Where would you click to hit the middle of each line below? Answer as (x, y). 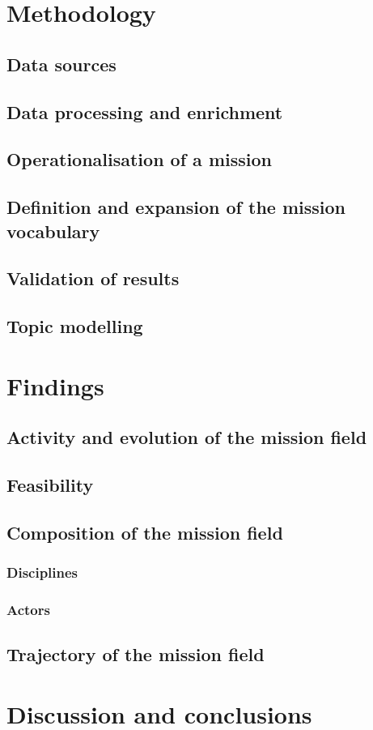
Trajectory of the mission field (136, 654)
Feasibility (50, 485)
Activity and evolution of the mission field (187, 437)
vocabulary (53, 231)
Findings (55, 385)
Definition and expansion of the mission (176, 207)
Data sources (61, 64)
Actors (28, 609)
